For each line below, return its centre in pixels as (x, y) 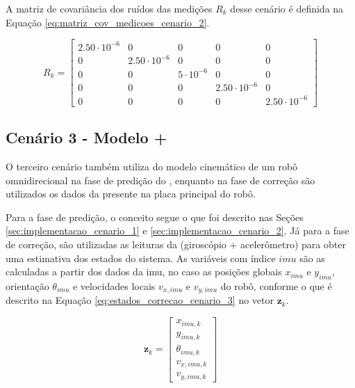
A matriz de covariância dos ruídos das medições (109, 8)
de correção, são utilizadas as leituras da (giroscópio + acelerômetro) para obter (176, 244)
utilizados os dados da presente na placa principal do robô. (131, 194)
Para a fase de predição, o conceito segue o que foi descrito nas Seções (155, 217)
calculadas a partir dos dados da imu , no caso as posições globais (144, 272)
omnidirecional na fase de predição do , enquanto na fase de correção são (160, 180)
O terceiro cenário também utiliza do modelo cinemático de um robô (152, 167)
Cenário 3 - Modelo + (86, 137)
